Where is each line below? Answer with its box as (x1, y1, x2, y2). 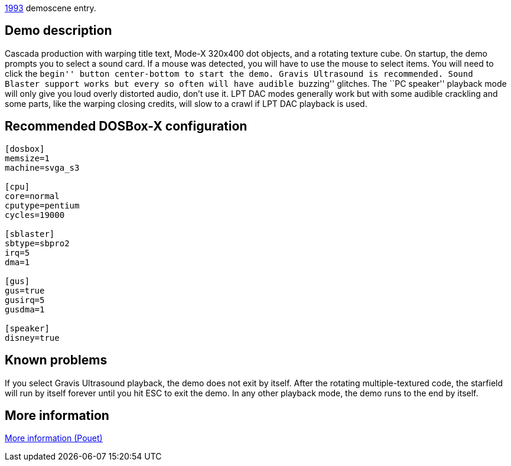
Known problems (5, 353, 108, 368)
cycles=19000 (5, 210, 65, 220)
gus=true (5, 285, 45, 295)
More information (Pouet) (5, 433, 103, 444)
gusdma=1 (5, 304, 45, 314)
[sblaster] (5, 229, 55, 239)
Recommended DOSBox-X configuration (5, 119, 248, 134)
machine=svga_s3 (5, 162, 80, 172)
